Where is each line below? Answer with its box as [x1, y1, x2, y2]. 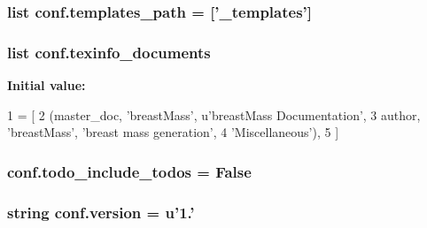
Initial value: [7, 76, 86, 95]
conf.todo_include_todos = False [7, 160, 252, 182]
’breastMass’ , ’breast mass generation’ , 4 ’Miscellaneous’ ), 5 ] [7, 123, 339, 141]
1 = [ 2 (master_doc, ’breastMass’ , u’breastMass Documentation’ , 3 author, [7, 105, 421, 124]
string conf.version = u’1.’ [7, 201, 195, 223]
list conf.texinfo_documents [7, 41, 211, 63]
